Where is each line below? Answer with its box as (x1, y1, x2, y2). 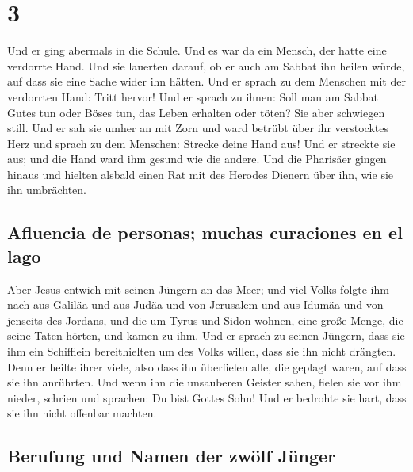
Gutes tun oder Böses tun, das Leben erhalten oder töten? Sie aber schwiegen (7, 104, 385, 120)
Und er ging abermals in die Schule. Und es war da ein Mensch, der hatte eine (7, 42, 387, 59)
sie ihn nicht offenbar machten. (7, 405, 157, 421)
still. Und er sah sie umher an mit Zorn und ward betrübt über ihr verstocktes (7, 120, 388, 136)
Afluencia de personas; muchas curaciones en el (7, 220, 403, 245)
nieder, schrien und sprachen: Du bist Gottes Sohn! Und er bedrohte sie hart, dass (7, 389, 407, 405)
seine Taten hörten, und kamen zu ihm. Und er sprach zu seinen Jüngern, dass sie (7, 327, 405, 344)
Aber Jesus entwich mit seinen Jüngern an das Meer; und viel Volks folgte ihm (7, 280, 389, 297)
